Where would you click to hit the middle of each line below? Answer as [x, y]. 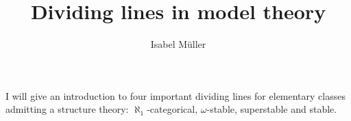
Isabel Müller [178, 44]
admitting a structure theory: [67, 109]
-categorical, [172, 109]
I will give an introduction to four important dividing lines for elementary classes [175, 95]
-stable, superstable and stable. [272, 109]
